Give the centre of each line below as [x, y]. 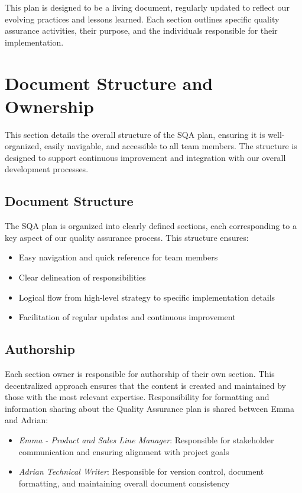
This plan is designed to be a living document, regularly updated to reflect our [147, 7]
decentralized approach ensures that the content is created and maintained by [145, 385]
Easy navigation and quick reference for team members [118, 257]
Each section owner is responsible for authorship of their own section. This [140, 374]
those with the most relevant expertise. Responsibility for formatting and [137, 397]
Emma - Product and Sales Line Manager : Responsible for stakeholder [146, 440]
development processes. [47, 169]
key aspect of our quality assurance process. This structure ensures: [127, 237]
